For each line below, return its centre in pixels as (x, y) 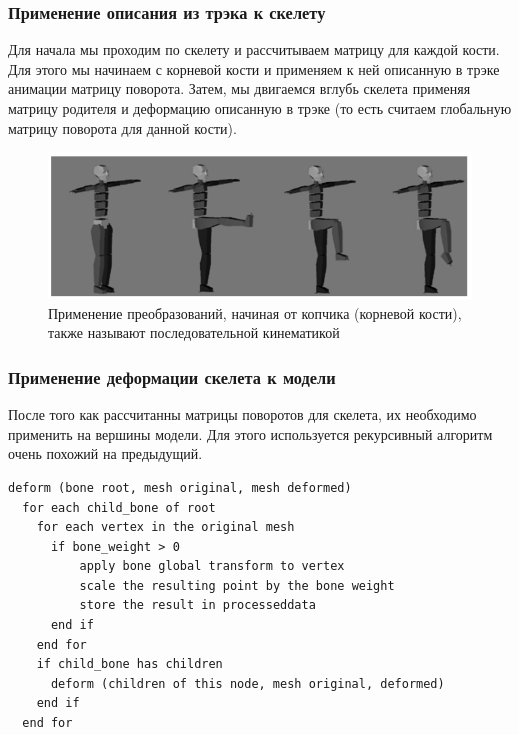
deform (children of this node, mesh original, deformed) (247, 683)
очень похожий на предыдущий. (105, 453)
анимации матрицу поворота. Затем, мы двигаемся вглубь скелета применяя (239, 88)
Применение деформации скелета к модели (172, 376)
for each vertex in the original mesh (165, 527)
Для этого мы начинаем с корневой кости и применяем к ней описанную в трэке (254, 68)
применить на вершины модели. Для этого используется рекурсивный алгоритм (250, 433)
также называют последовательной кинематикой (194, 332)
